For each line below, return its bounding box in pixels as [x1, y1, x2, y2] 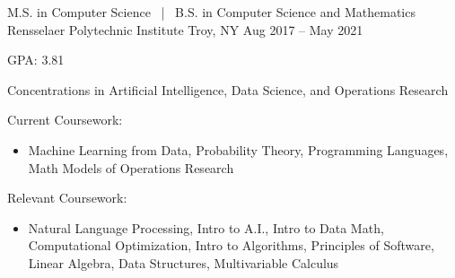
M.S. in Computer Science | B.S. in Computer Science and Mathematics [7, 3, 416, 21]
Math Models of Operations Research [28, 158, 234, 177]
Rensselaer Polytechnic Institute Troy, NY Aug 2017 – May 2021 [7, 20, 363, 39]
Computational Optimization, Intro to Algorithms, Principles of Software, [28, 236, 434, 255]
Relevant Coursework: [7, 188, 127, 207]
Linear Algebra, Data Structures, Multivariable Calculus [28, 253, 339, 272]
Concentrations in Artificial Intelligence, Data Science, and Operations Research [7, 80, 449, 99]
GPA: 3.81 [7, 50, 65, 69]
